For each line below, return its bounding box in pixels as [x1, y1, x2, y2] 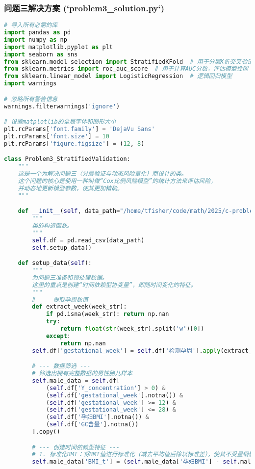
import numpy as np [4, 36, 67, 43]
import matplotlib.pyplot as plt [4, 43, 113, 51]
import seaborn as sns [4, 51, 78, 58]
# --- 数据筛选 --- [32, 363, 91, 370]
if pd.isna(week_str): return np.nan [46, 311, 169, 318]
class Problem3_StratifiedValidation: [4, 156, 130, 163]
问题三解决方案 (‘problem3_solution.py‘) [4, 1, 165, 14]
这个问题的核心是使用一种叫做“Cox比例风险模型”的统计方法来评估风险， [18, 177, 217, 184]
